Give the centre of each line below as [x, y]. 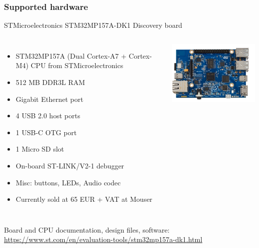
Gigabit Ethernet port [50, 99]
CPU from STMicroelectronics [77, 65]
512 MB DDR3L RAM [50, 82]
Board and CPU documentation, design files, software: [87, 229]
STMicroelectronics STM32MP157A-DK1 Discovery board [93, 25]
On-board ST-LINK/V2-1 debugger [70, 165]
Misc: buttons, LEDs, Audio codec [68, 182]
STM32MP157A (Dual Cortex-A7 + [71, 55]
